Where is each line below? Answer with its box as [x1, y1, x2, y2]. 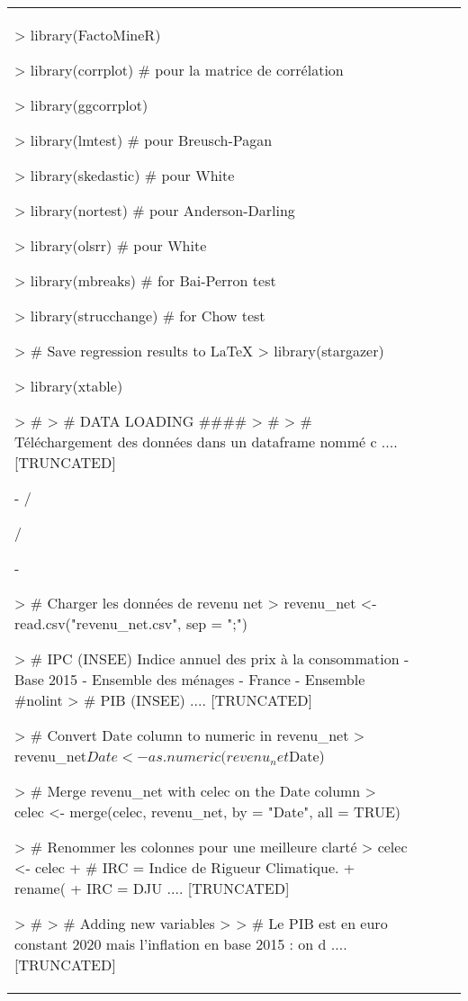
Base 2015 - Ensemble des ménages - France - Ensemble [14, 669, 365, 690]
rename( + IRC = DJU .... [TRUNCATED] [14, 878, 290, 898]
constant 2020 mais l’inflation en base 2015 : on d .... [14, 933, 347, 954]
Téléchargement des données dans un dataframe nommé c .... [14, 431, 398, 452]
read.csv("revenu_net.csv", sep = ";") [14, 613, 247, 634]
